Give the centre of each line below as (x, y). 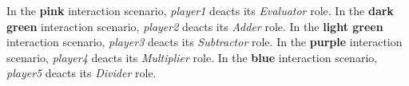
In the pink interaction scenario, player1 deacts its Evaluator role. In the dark (200, 10)
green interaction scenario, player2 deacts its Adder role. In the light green (195, 26)
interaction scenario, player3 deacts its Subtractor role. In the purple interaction (204, 42)
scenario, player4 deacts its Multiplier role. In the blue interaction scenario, (192, 57)
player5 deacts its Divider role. (81, 73)
